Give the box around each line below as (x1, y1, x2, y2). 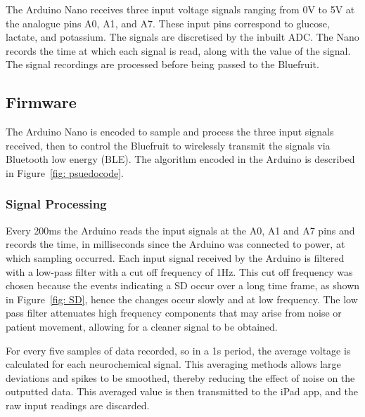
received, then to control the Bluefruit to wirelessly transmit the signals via (6, 138, 331, 152)
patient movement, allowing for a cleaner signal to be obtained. (6, 319, 278, 333)
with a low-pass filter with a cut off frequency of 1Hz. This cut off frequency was (6, 264, 353, 279)
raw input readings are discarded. (6, 397, 150, 412)
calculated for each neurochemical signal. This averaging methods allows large (6, 357, 341, 371)
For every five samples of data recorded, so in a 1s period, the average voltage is (6, 343, 351, 357)
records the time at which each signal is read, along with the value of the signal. (6, 43, 351, 58)
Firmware (6, 91, 77, 113)
